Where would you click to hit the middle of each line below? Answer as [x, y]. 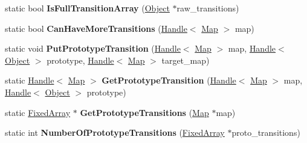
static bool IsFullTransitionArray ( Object [87, 8]
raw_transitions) [208, 8]
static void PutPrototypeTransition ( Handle [93, 48]
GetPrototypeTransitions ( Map [144, 112]
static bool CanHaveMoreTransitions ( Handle [96, 28]
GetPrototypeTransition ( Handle [169, 80]
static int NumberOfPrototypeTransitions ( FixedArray [115, 132]
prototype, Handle [80, 60]
